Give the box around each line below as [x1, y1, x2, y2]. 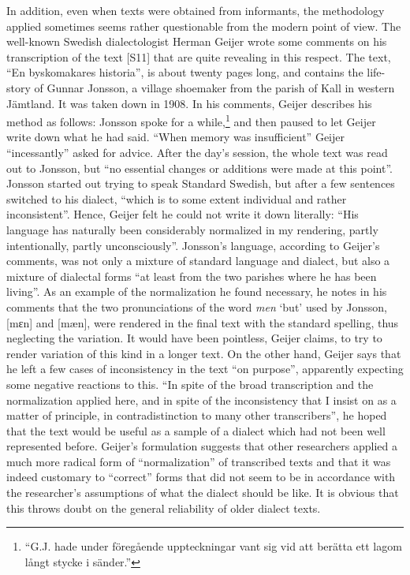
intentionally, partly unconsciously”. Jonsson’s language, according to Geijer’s [6, 237, 380, 253]
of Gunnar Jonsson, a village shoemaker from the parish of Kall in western [34, 79, 395, 95]
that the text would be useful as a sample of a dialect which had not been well [6, 422, 386, 439]
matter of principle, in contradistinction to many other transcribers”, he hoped [6, 407, 387, 424]
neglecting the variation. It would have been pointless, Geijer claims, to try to [6, 330, 382, 346]
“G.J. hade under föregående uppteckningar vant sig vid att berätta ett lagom [24, 538, 402, 554]
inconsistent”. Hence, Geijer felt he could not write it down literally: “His [6, 206, 359, 222]
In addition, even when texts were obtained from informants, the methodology [6, 2, 385, 18]
